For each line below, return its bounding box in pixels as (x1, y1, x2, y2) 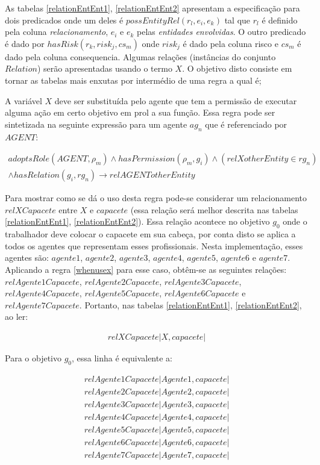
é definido (262, 13, 298, 26)
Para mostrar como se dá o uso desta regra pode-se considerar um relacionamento (5, 192, 307, 204)
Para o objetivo (5, 351, 61, 364)
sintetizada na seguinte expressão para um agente (5, 117, 187, 130)
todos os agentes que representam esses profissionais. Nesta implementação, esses (5, 239, 303, 252)
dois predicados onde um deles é (5, 13, 124, 26)
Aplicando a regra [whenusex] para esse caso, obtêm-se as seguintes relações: (5, 263, 287, 275)
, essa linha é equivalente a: (72, 351, 172, 364)
